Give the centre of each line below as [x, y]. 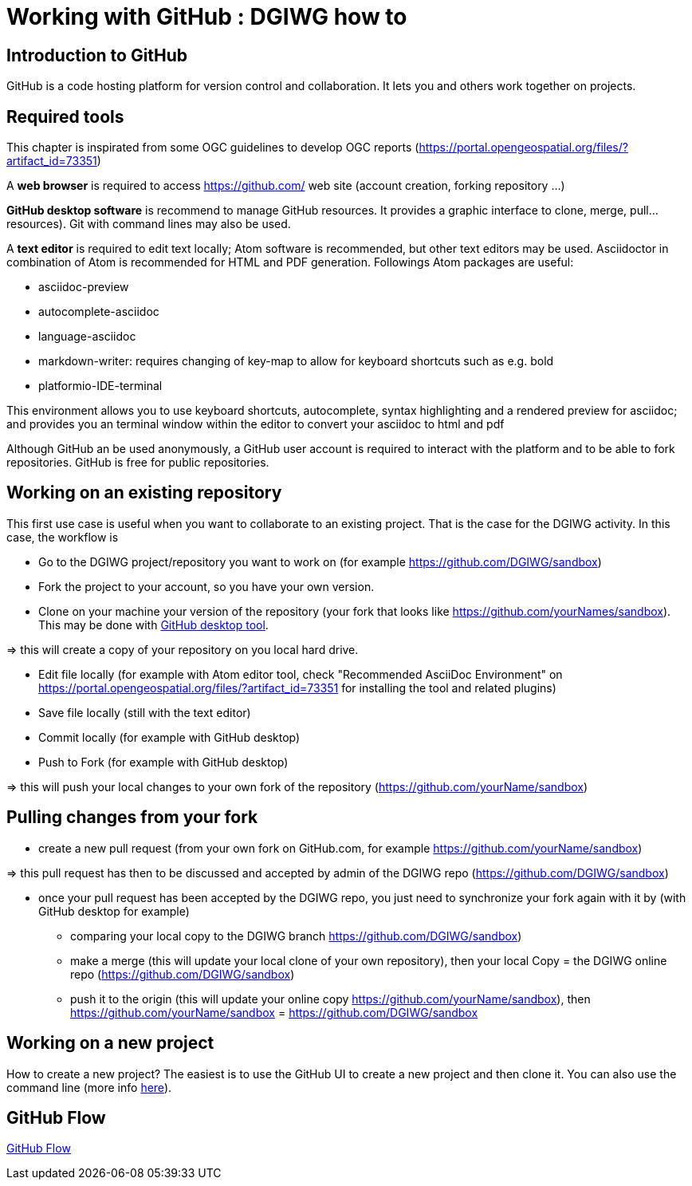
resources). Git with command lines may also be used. [149, 224]
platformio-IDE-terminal [100, 386]
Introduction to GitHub [97, 55]
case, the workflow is [63, 537]
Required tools [65, 116]
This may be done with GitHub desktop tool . [153, 625]
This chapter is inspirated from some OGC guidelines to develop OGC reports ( [213, 148]
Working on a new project [110, 1043]
